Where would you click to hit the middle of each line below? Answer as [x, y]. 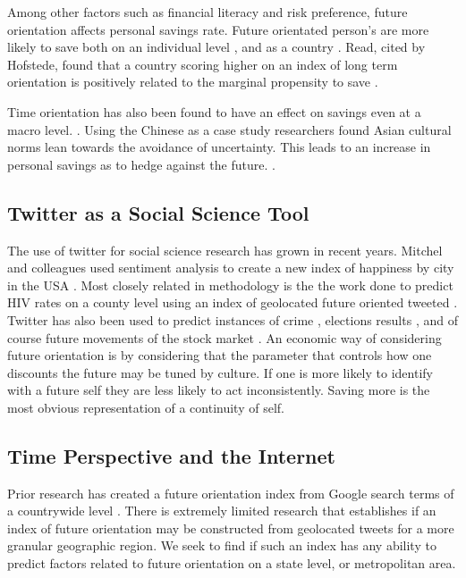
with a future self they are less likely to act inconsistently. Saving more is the [219, 390]
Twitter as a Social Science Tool [158, 212]
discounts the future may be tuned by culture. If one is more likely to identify [220, 372]
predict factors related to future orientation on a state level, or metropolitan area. [232, 563]
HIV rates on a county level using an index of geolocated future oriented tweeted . [233, 302]
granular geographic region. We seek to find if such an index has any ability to [222, 545]
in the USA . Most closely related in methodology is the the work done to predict [230, 285]
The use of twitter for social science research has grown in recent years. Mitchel [225, 250]
